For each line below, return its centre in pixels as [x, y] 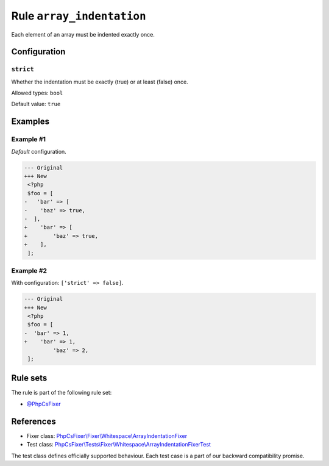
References [34, 421]
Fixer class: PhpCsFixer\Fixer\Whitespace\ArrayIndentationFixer [107, 436]
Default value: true [36, 104]
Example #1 [28, 139]
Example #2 [29, 270]
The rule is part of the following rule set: [62, 393]
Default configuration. [39, 151]
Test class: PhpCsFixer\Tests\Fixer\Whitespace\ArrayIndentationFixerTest [119, 445]
